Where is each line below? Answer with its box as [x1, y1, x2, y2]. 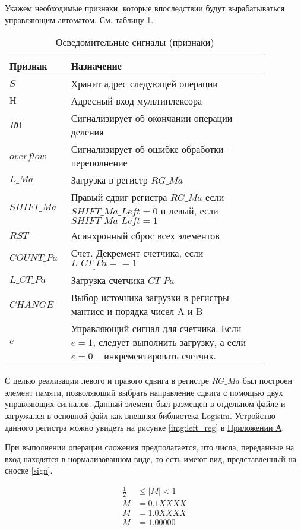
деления [71, 125, 104, 139]
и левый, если [160, 204, 218, 218]
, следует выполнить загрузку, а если [93, 335, 246, 349]
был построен [242, 374, 293, 387]
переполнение [71, 156, 128, 170]
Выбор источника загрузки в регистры [71, 291, 229, 305]
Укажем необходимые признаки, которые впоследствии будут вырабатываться [5, 2, 285, 14]
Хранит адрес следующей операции [71, 77, 218, 91]
